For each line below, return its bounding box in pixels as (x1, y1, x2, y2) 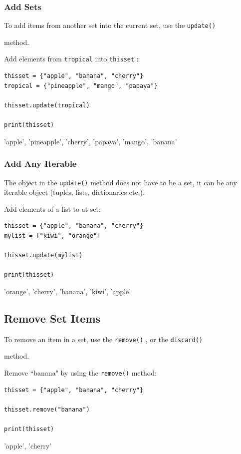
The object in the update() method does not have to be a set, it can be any (4, 177, 237, 187)
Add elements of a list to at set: (4, 203, 101, 214)
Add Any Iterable (4, 157, 77, 170)
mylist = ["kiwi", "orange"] (4, 232, 101, 239)
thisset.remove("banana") (4, 406, 90, 413)
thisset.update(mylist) (4, 252, 83, 259)
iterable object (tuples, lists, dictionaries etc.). (4, 187, 145, 197)
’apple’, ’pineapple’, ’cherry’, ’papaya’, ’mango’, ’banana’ (4, 136, 177, 146)
